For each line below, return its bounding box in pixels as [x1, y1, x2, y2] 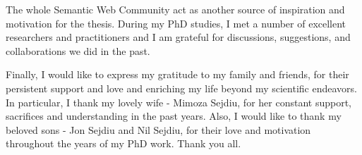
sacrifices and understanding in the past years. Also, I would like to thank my [6, 108, 342, 123]
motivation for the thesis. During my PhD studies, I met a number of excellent [6, 15, 346, 30]
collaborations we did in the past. [6, 43, 150, 58]
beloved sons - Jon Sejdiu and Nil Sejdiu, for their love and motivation [6, 122, 311, 137]
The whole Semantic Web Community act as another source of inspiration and [6, 2, 345, 16]
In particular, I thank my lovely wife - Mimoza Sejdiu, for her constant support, [6, 94, 351, 109]
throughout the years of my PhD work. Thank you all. [6, 136, 241, 151]
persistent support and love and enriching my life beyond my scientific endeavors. [6, 80, 357, 95]
